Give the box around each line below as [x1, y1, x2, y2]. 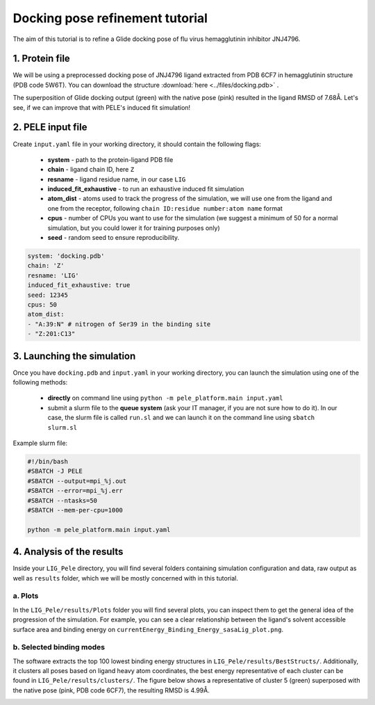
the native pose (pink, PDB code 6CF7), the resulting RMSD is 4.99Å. [12, 686, 210, 695]
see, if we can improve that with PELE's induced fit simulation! [12, 103, 191, 111]
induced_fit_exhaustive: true [27, 282, 131, 289]
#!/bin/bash [27, 457, 69, 465]
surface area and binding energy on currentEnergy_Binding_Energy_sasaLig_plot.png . [12, 625, 284, 633]
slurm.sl [47, 423, 78, 431]
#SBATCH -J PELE [27, 467, 83, 476]
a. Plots [12, 591, 39, 601]
